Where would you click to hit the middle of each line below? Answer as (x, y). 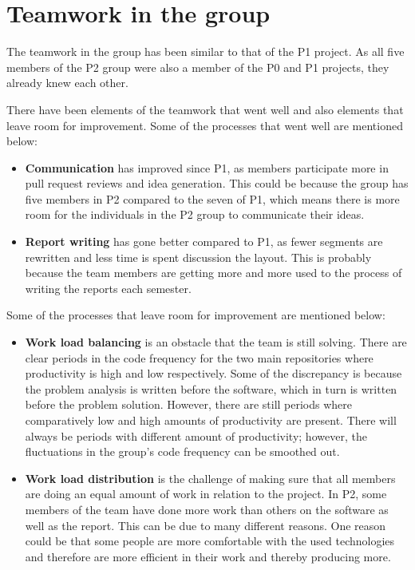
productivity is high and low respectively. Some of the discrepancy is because (213, 373)
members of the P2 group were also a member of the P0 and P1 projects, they (198, 67)
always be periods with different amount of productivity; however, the (196, 435)
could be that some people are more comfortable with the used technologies (210, 541)
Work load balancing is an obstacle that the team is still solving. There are (216, 342)
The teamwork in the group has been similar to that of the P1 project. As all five (206, 51)
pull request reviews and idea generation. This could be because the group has (217, 183)
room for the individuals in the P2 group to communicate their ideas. (195, 214)
